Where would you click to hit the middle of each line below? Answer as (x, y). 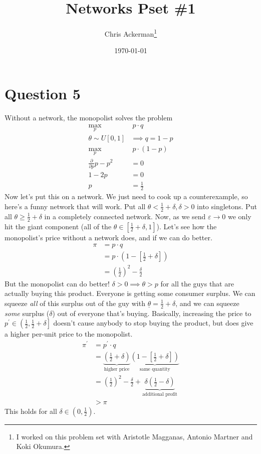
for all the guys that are (197, 283)
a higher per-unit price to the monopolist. (69, 334)
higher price (117, 369)
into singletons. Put (227, 206)
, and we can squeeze (207, 303)
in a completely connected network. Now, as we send (125, 216)
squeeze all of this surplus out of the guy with (75, 303)
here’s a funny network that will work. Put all (75, 206)
